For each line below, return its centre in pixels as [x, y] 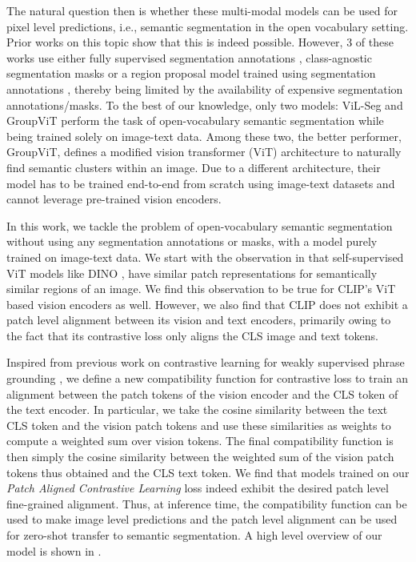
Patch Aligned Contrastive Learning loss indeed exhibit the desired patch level [198, 488]
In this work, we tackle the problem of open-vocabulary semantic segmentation [200, 225]
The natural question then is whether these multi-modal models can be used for [202, 10]
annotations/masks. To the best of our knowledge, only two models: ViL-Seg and [205, 104]
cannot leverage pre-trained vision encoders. [114, 199]
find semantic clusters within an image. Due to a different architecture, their [194, 167]
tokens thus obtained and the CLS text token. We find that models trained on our [208, 472]
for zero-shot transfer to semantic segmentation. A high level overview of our [194, 535]
